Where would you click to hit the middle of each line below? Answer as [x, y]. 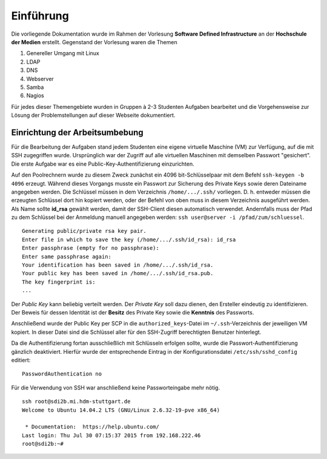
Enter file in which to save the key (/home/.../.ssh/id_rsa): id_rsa [129, 239]
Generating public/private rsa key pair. [84, 231]
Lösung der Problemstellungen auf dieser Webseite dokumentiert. [93, 116]
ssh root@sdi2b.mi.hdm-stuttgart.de [76, 402]
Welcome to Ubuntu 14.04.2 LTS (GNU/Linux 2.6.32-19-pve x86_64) [121, 410]
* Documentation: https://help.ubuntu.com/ [92, 427]
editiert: [21, 360]
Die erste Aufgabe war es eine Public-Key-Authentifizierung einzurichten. [103, 164]
